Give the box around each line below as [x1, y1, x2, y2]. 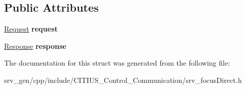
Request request [4, 23, 58, 34]
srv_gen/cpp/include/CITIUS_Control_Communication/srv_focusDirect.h [4, 74, 242, 85]
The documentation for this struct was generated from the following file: [4, 57, 230, 68]
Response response [4, 40, 66, 51]
